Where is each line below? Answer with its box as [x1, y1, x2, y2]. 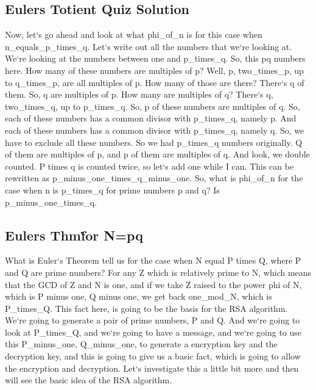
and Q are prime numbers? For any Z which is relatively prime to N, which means [5, 265, 312, 278]
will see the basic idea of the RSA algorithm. [5, 374, 172, 386]
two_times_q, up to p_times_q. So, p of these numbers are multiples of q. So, [5, 99, 300, 112]
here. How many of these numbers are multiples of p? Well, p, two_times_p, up [5, 63, 304, 76]
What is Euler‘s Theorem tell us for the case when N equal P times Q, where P [5, 254, 301, 267]
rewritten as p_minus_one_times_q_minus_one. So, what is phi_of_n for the [5, 172, 303, 184]
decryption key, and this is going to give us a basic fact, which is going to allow [5, 350, 301, 363]
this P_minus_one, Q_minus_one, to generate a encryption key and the [5, 338, 278, 350]
